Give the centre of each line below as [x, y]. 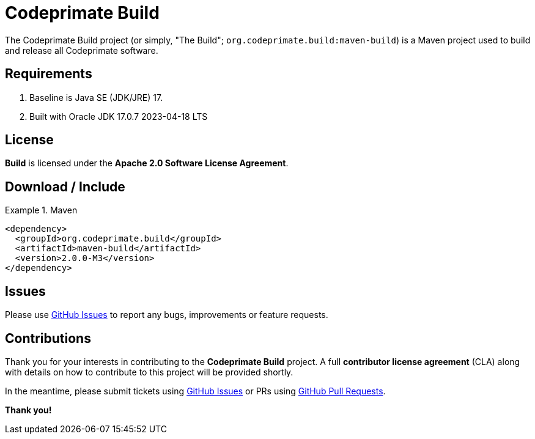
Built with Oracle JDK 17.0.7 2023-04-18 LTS [119, 116]
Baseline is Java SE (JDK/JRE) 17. [96, 97]
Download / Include [65, 186]
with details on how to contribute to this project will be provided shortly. [149, 372]
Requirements [49, 74]
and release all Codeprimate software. [82, 50]
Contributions [48, 338]
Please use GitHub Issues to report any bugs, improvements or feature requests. [167, 315]
